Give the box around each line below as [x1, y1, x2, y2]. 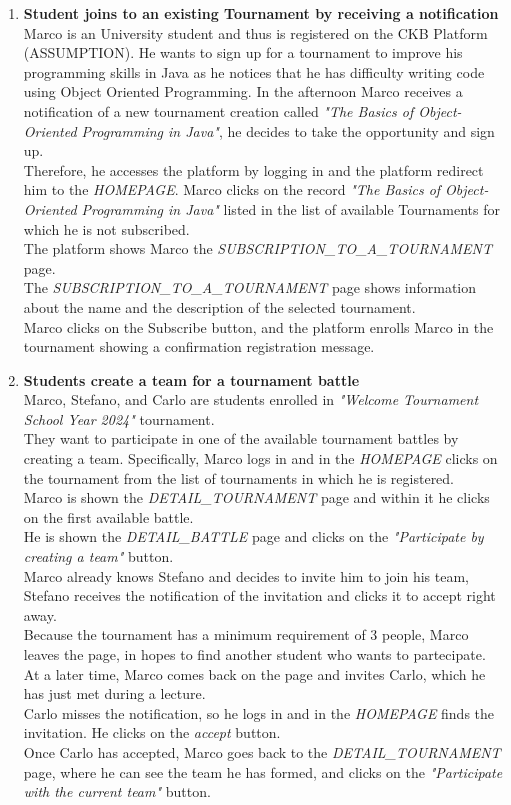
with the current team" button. [23, 781, 211, 802]
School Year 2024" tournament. [23, 408, 215, 429]
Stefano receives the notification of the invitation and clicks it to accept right [23, 585, 496, 606]
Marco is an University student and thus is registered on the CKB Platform [23, 22, 488, 43]
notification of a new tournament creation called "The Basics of [23, 100, 414, 121]
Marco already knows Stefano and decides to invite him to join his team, [23, 565, 469, 586]
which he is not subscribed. [23, 218, 190, 239]
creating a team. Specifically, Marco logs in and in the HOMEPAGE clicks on [23, 448, 498, 469]
